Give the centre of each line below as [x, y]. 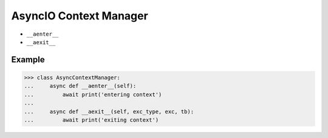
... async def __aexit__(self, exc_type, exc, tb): [109, 111]
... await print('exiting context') [91, 120]
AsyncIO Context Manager [80, 16]
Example [28, 60]
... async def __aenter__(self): [80, 86]
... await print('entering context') [93, 94]
